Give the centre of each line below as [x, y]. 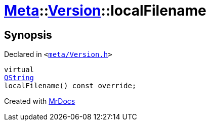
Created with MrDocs [40, 101]
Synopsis [28, 35]
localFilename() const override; [70, 86]
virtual [19, 70]
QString [19, 78]
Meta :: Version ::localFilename [105, 11]
